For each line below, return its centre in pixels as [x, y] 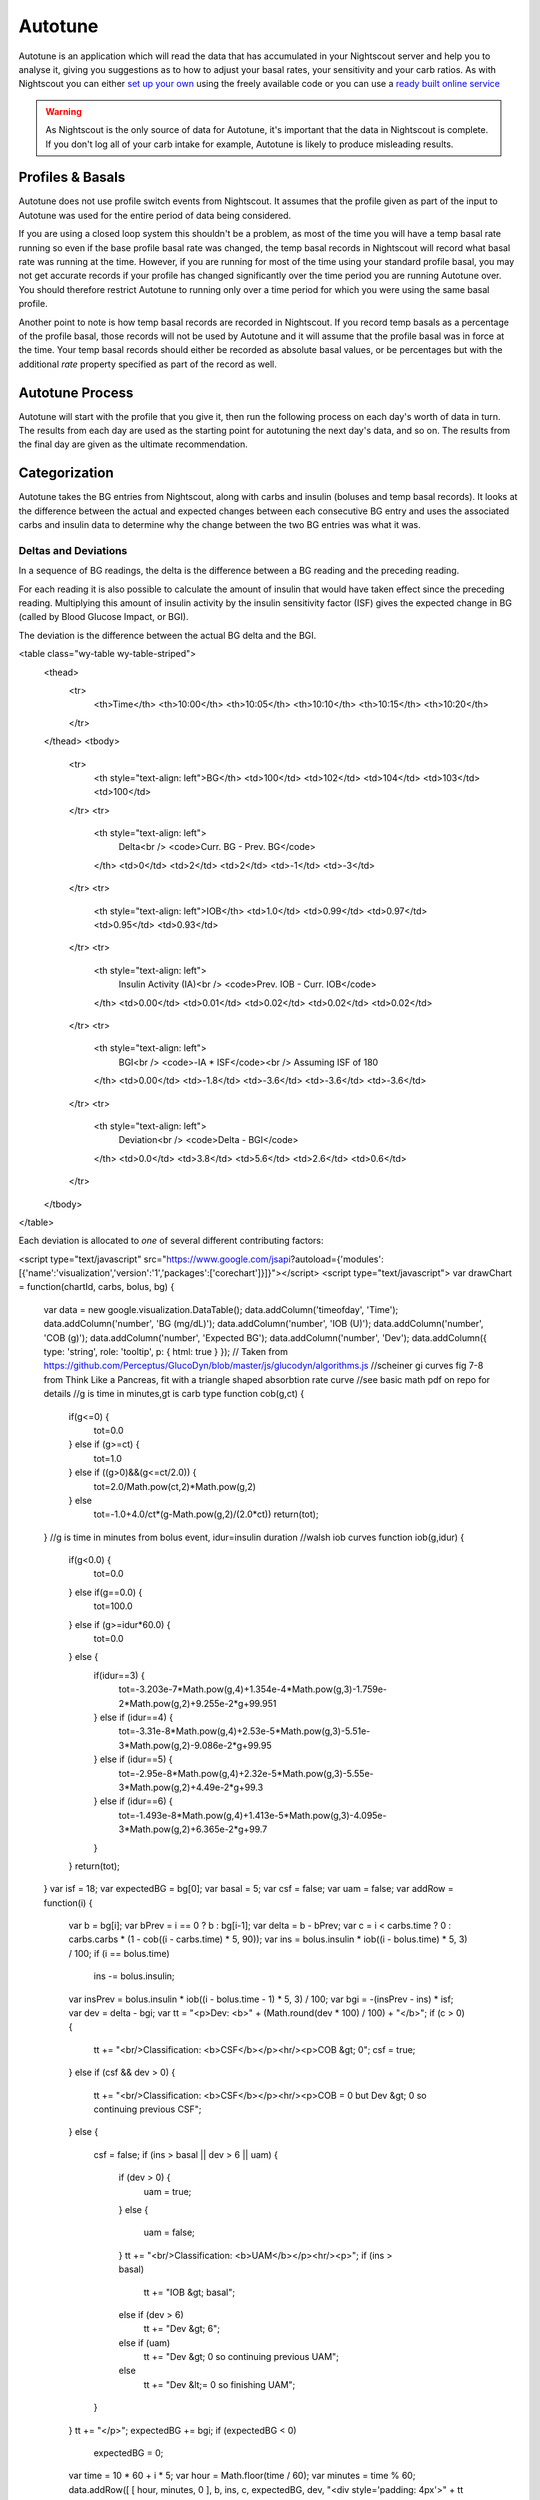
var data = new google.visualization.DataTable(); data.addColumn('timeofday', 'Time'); [221, 1309]
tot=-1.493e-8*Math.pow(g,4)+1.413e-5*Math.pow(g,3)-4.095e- [252, 1815]
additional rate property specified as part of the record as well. [147, 364]
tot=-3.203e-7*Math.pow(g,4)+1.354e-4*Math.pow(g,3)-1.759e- [253, 1689]
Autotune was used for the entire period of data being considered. [155, 215]
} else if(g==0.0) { [105, 1592]
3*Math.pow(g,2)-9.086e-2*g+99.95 [195, 1745]
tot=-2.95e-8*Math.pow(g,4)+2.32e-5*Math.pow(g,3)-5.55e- [246, 1773]
